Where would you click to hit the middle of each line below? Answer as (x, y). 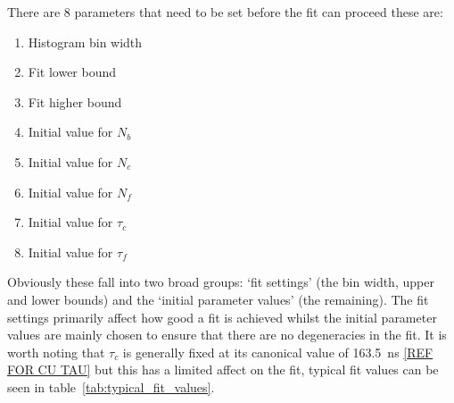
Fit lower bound (72, 72)
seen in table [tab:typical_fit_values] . (111, 386)
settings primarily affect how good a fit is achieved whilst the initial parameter (222, 317)
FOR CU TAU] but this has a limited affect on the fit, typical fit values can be (223, 369)
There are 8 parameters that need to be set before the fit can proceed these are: (225, 12)
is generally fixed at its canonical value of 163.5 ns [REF (278, 352)
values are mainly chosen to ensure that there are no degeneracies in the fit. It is (227, 335)
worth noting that (56, 352)
